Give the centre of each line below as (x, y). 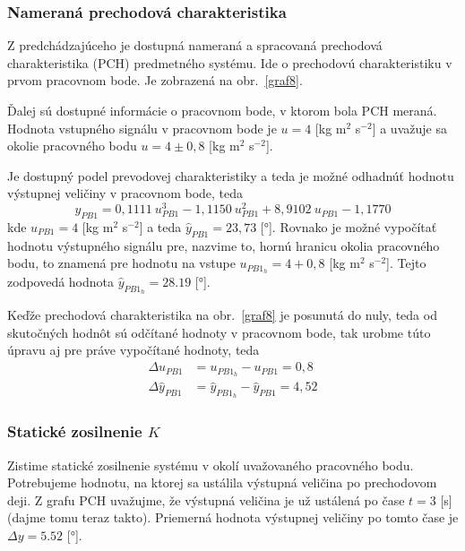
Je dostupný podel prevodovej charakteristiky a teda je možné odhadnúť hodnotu (231, 175)
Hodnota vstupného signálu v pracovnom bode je (142, 128)
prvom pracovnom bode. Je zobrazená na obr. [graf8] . (155, 80)
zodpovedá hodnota (61, 282)
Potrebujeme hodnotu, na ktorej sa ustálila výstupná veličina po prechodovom (222, 482)
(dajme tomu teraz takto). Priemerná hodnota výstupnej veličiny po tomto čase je (233, 517)
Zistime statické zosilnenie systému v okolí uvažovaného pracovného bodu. (211, 465)
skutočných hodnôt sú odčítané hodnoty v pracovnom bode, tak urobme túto (219, 332)
